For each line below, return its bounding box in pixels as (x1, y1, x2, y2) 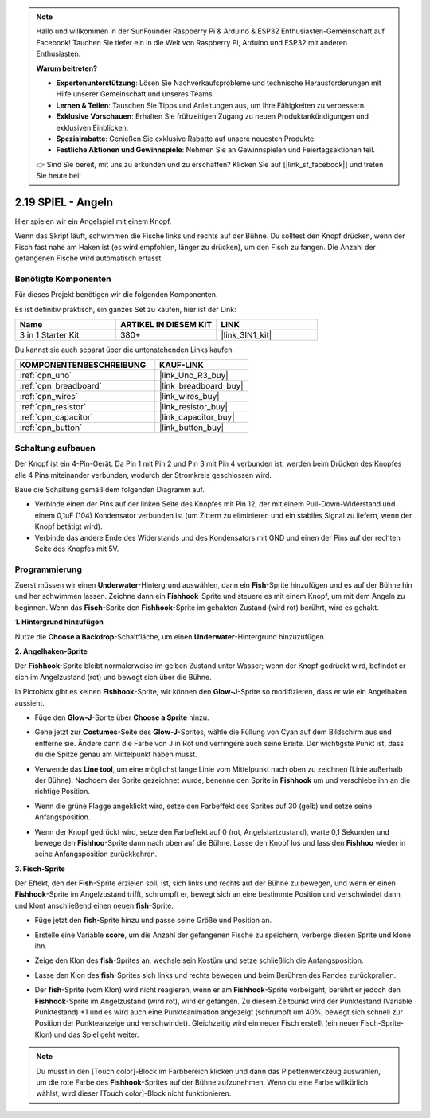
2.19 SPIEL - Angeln (14, 195, 113, 209)
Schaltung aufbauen (14, 442, 96, 453)
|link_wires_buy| (159, 391, 220, 402)
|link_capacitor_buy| (159, 412, 235, 423)
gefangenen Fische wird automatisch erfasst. (14, 253, 163, 263)
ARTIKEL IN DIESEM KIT (119, 319, 213, 330)
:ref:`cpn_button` (19, 422, 83, 433)
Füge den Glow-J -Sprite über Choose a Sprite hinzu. (34, 713, 209, 722)
